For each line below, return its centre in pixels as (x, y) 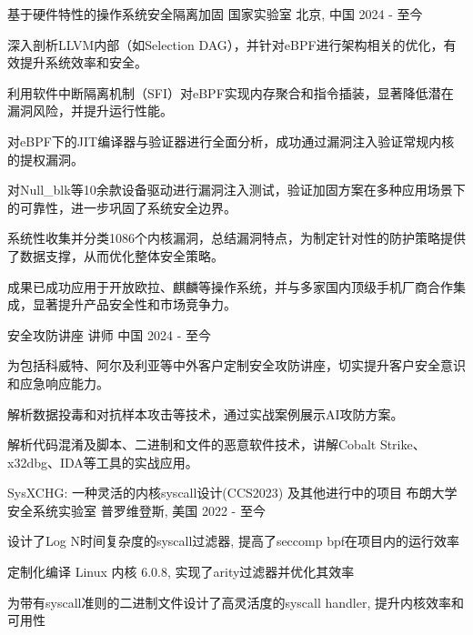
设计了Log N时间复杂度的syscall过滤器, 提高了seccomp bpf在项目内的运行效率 (234, 541)
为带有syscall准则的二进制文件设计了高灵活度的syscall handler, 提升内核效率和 (236, 602)
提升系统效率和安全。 (83, 62)
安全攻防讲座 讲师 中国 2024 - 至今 (110, 334)
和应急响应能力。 (58, 383)
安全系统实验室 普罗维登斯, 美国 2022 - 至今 (136, 510)
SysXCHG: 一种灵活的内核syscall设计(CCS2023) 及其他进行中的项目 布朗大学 (232, 493)
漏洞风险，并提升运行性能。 (90, 111)
